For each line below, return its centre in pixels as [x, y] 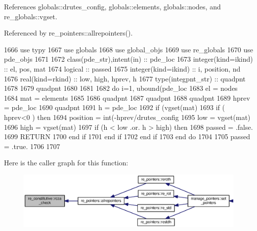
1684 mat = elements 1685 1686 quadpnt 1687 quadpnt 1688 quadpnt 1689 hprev [127, 97]
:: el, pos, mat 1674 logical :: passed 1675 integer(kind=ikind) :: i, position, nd [122, 68]
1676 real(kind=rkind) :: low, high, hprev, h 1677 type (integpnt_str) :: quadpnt [125, 78]
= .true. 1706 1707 [32, 146]
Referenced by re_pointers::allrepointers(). [68, 33]
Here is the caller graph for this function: [66, 163]
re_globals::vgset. [31, 16]
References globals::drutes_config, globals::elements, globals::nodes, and [112, 6]
